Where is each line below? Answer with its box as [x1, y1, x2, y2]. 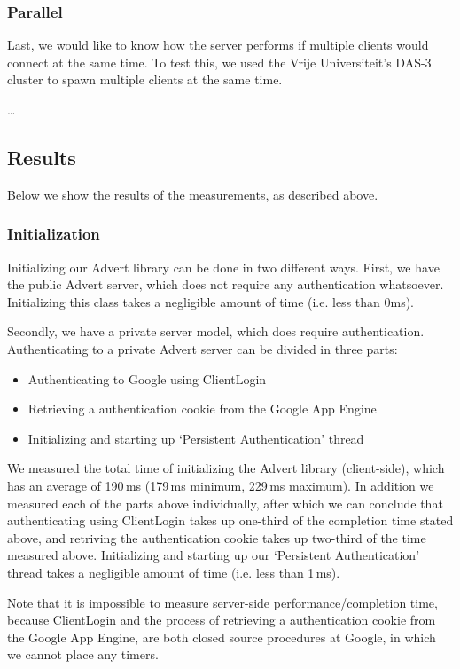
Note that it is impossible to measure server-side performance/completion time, [7, 593, 438, 611]
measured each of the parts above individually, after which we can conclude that [7, 493, 443, 512]
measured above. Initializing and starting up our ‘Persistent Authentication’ [7, 546, 420, 564]
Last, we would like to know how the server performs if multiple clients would [7, 35, 429, 54]
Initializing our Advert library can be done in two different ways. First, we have [7, 257, 440, 276]
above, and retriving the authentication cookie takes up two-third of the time [7, 528, 426, 547]
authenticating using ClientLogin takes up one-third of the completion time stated [7, 511, 454, 530]
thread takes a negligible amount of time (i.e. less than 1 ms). [7, 563, 340, 581]
